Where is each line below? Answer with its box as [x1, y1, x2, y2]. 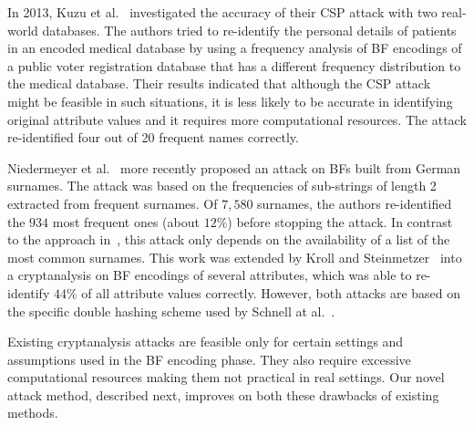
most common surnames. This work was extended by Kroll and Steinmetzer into [7, 247, 462, 266]
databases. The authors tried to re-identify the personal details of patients [42, 20, 457, 39]
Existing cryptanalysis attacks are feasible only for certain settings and [7, 332, 404, 351]
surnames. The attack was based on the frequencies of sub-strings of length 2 [7, 176, 437, 195]
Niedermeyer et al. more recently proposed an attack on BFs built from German [7, 158, 461, 177]
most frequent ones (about [52, 212, 200, 231]
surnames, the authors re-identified [257, 193, 452, 212]
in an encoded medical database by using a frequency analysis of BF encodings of [7, 38, 462, 57]
